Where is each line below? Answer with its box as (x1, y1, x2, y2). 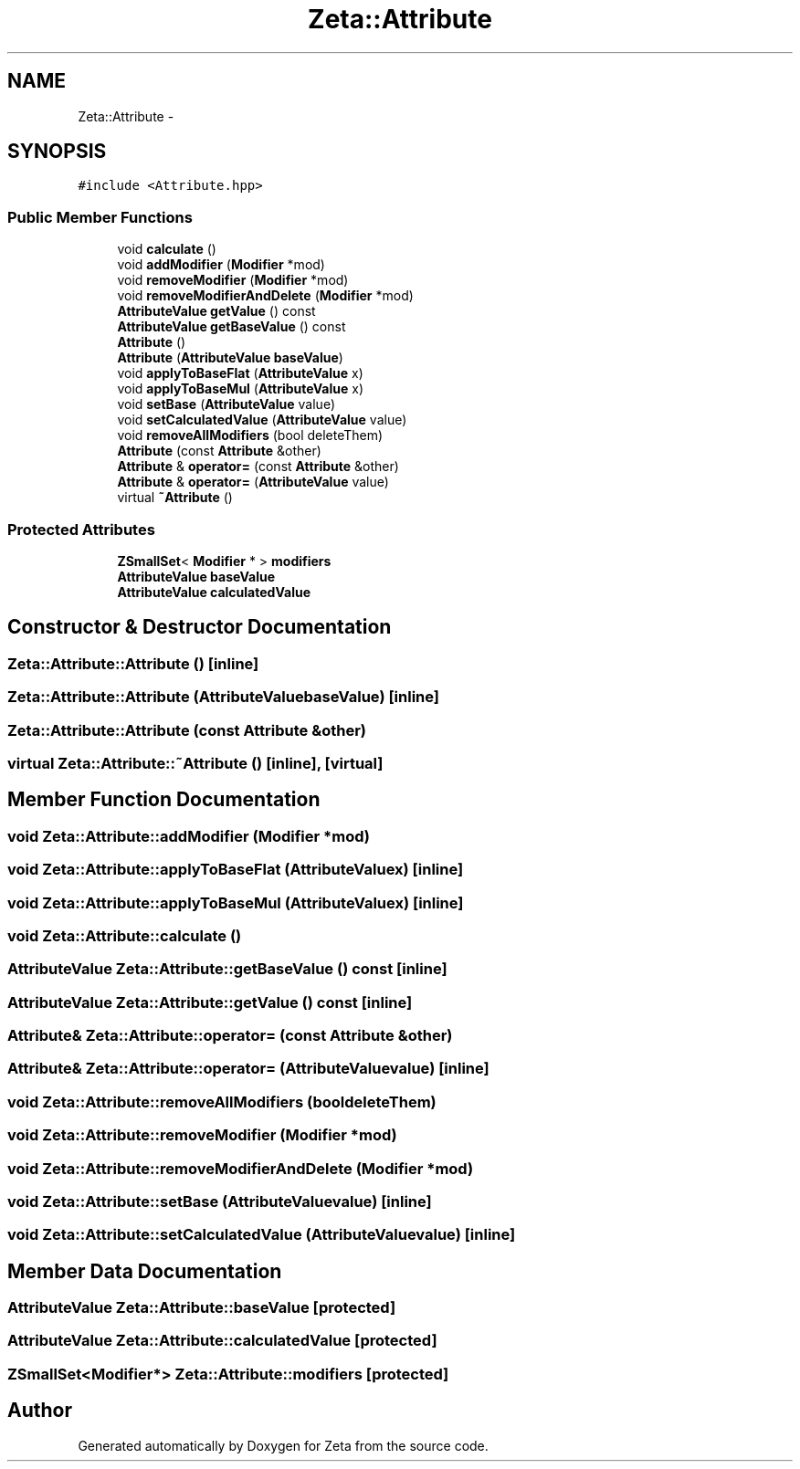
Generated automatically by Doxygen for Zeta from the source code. (78, 1437, 489, 1453)
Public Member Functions (7, 207, 193, 226)
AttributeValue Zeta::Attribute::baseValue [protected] (7, 1298, 396, 1317)
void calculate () (117, 241, 216, 257)
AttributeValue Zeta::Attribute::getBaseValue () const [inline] (7, 960, 447, 979)
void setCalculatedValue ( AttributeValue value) (117, 412, 407, 428)
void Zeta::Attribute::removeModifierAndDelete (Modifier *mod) (7, 1159, 474, 1178)
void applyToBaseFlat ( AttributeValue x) (117, 365, 363, 382)
